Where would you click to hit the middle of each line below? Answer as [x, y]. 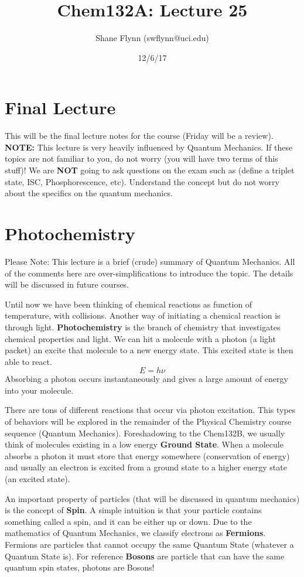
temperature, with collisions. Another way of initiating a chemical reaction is [143, 315]
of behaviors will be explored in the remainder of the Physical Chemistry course [148, 421]
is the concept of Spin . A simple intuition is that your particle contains [133, 510]
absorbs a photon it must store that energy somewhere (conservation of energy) [147, 455]
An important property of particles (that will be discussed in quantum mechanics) [152, 498]
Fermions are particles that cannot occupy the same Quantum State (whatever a [149, 544]
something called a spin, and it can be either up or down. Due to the [128, 521]
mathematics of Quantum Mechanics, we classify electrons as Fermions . [135, 533]
